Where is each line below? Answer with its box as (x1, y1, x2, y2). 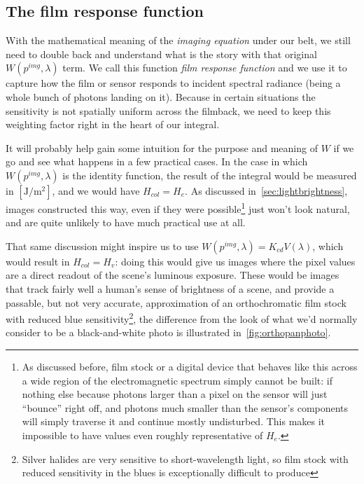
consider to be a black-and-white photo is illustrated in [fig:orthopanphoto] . (6, 325, 331, 340)
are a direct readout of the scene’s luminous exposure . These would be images (6, 268, 339, 282)
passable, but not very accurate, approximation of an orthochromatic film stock (6, 295, 346, 310)
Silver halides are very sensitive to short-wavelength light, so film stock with (22, 451, 349, 466)
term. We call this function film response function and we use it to (62, 60, 347, 75)
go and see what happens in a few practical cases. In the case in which (6, 154, 308, 169)
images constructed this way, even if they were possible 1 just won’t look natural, (6, 199, 350, 216)
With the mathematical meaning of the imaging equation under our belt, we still (6, 33, 351, 48)
